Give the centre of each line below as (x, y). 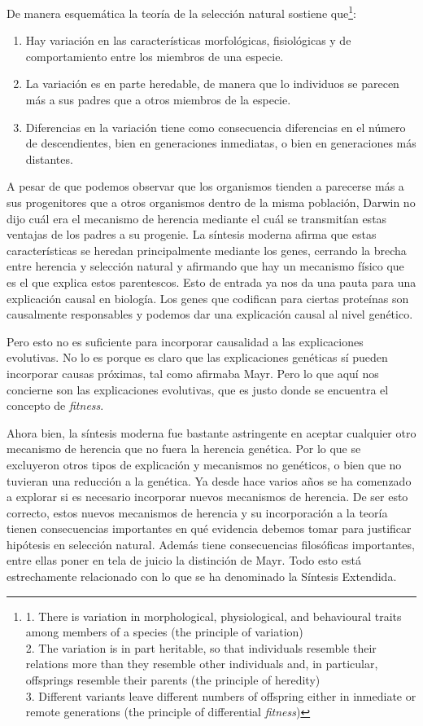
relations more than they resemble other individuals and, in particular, (202, 664)
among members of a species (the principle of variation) (164, 632)
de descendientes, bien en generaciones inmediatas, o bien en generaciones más (221, 143)
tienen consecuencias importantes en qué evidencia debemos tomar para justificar (209, 528)
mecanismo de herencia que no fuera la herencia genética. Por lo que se (184, 449)
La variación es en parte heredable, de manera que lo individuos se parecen (212, 84)
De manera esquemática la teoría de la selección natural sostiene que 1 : (181, 12)
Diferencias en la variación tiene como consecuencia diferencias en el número (216, 127)
